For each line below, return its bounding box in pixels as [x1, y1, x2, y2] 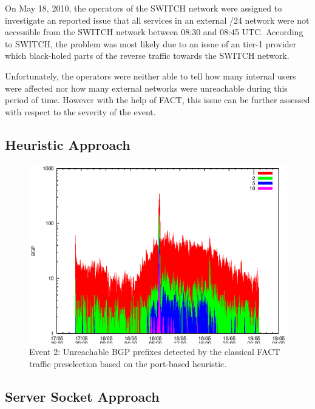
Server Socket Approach [5, 387, 160, 405]
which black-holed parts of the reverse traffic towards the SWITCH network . [5, 49, 290, 62]
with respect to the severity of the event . [5, 105, 156, 118]
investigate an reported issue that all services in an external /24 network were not [5, 13, 310, 26]
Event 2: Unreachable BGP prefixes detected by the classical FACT [29, 345, 280, 358]
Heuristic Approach [5, 135, 130, 154]
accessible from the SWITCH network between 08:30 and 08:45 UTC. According [5, 25, 303, 38]
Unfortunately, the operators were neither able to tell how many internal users [5, 69, 296, 82]
